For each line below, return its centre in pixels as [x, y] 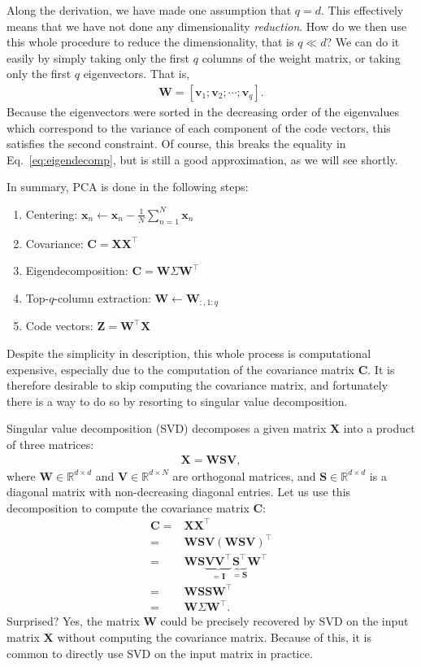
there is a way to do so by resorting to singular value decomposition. [177, 401]
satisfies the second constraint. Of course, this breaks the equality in [176, 144]
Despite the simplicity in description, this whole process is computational [189, 353]
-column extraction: [102, 297]
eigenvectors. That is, [137, 74]
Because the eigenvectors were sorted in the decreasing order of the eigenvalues [203, 111]
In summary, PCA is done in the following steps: [128, 187]
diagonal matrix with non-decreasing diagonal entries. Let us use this [179, 492]
